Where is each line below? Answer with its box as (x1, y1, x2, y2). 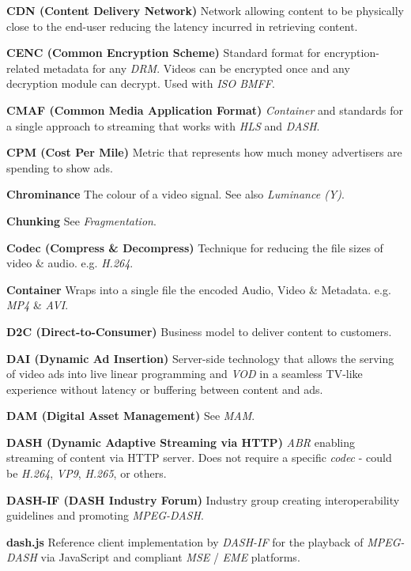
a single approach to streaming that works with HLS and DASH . (6, 117, 320, 134)
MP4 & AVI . (6, 297, 69, 313)
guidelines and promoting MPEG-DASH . (6, 507, 204, 524)
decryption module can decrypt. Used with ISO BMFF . (6, 75, 275, 92)
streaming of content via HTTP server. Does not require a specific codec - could (6, 449, 392, 466)
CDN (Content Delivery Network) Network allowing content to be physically (6, 2, 404, 18)
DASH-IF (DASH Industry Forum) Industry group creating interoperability (6, 491, 400, 508)
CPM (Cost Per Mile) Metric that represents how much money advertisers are (6, 144, 402, 161)
